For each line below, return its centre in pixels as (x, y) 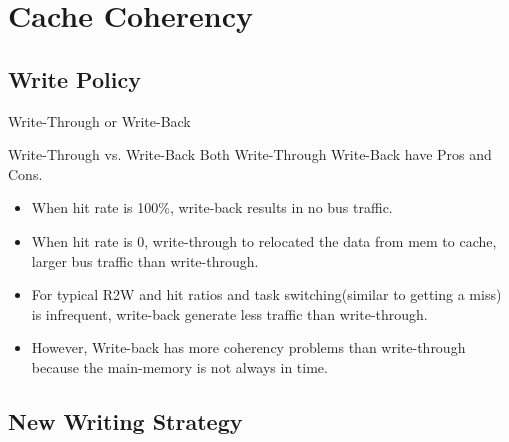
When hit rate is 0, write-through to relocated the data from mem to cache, (264, 240)
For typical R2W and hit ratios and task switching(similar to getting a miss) (266, 294)
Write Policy (74, 78)
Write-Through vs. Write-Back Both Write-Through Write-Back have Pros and (250, 154)
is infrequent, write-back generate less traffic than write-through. (229, 313)
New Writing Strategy (125, 420)
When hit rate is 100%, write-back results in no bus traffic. (212, 207)
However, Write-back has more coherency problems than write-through (248, 347)
